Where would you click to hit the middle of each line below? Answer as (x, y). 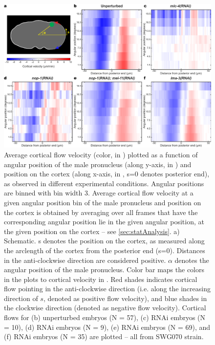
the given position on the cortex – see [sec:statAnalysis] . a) (92, 231)
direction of (21, 298)
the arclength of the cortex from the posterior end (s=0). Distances (105, 250)
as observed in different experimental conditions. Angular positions (104, 183)
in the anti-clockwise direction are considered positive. (85, 260)
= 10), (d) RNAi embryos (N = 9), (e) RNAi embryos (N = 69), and (107, 327)
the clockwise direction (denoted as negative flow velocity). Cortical (105, 308)
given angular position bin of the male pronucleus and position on (103, 202)
